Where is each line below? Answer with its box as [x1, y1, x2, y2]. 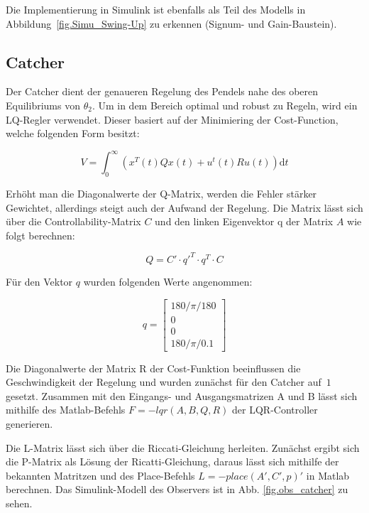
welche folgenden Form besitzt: [6, 126, 140, 141]
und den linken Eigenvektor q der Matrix [155, 214, 334, 229]
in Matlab [306, 468, 350, 482]
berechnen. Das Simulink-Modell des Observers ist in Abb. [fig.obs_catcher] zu [6, 482, 348, 497]
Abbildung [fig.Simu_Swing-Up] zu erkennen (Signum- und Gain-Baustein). [6, 16, 337, 31]
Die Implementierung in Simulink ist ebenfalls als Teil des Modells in [6, 2, 306, 16]
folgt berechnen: [6, 227, 75, 242]
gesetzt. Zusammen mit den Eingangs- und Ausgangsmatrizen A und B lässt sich [6, 388, 358, 403]
